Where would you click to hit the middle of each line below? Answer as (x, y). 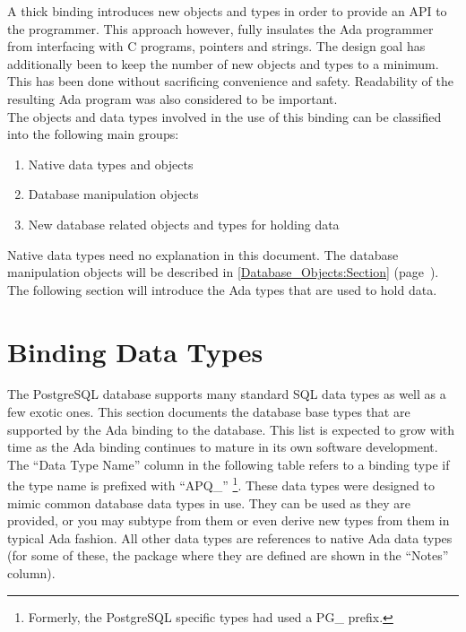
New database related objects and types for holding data (184, 224)
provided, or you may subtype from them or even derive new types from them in (229, 520)
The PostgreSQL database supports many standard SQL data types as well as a (227, 394)
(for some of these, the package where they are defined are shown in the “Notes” (228, 555)
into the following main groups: (93, 134)
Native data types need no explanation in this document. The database (203, 254)
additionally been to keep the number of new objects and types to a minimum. (223, 63)
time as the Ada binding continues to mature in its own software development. (223, 447)
